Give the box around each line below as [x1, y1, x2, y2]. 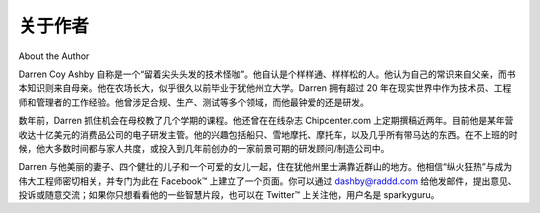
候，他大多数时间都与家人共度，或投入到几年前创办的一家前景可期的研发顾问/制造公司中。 [18, 142, 390, 154]
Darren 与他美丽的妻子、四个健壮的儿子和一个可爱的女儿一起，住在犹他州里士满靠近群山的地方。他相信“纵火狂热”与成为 [18, 161, 513, 173]
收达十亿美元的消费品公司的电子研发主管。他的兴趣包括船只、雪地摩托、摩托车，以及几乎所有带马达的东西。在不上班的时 [18, 128, 518, 140]
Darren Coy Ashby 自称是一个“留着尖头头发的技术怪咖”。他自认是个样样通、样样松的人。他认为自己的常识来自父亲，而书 [18, 68, 516, 80]
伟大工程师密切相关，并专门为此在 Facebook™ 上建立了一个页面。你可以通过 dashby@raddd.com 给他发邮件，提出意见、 [18, 175, 517, 187]
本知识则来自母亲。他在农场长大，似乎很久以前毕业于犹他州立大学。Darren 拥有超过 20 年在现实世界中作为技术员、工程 [18, 82, 512, 94]
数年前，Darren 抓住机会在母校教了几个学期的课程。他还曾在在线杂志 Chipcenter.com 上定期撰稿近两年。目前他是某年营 [18, 115, 514, 127]
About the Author [18, 50, 90, 62]
